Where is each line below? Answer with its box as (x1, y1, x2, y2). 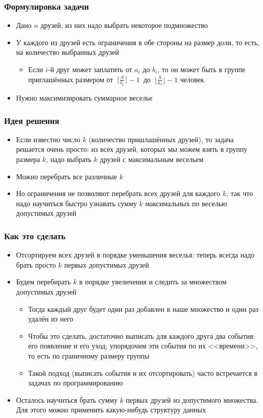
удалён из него (28, 313, 74, 324)
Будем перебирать (16, 276, 71, 287)
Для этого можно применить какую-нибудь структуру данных (16, 404, 206, 415)
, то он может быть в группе (157, 64, 246, 74)
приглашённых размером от (28, 74, 113, 84)
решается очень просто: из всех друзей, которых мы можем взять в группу (16, 144, 247, 154)
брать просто (16, 259, 56, 270)
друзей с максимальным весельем (100, 154, 204, 165)
